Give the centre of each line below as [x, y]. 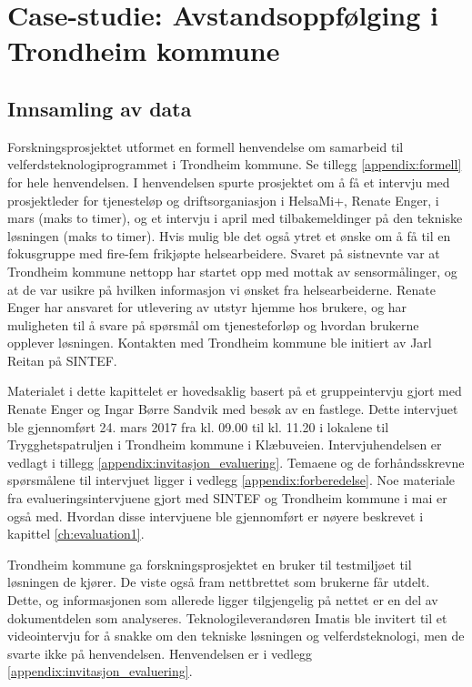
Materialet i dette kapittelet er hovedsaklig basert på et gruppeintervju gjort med [235, 391]
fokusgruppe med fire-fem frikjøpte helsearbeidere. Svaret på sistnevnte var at [224, 253]
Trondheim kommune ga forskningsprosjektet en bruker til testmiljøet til [210, 564]
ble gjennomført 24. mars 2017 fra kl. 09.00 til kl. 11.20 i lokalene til [198, 426]
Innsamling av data [100, 108]
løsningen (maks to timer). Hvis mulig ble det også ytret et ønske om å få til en [229, 235]
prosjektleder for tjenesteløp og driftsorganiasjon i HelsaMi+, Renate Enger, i [223, 200]
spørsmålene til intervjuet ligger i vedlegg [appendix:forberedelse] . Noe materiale [231, 480]
